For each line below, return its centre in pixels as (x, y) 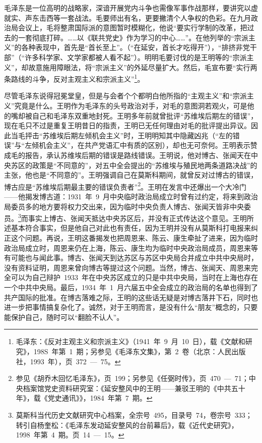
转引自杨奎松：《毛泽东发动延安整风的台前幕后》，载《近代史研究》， (127, 425)
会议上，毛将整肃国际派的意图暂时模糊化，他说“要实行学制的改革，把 (133, 27)
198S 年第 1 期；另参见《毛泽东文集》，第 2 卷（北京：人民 (133, 351)
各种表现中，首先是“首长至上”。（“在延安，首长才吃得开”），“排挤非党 (136, 47)
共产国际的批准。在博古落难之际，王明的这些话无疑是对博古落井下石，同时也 (131, 297)
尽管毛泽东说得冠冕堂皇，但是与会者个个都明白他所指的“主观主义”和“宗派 (125, 96)
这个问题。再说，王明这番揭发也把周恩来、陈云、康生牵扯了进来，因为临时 (134, 238)
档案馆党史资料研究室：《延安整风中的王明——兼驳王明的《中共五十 (134, 388)
